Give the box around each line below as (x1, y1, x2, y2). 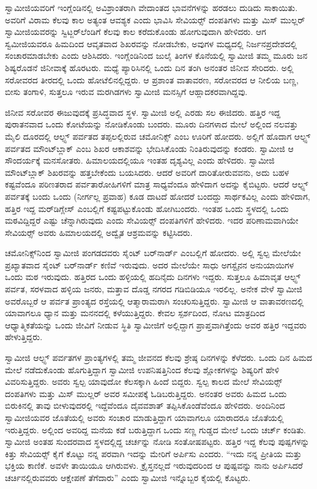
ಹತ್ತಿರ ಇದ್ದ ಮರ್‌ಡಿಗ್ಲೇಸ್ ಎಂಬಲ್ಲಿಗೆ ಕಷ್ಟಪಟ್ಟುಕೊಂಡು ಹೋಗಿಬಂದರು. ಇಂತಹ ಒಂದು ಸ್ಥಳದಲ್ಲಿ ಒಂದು (5, 202, 289, 214)
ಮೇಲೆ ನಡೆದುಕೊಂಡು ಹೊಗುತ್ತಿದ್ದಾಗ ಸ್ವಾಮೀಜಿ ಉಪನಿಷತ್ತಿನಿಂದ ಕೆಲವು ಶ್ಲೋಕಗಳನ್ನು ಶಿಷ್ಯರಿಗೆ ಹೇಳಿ (5, 363, 280, 376)
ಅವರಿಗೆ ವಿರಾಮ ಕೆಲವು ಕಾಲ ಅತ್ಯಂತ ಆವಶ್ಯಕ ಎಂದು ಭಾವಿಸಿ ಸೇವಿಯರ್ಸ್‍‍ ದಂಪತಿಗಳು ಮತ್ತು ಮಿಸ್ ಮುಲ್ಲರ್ (5, 13, 305, 26)
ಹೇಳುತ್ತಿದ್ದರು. (5, 330, 43, 343)
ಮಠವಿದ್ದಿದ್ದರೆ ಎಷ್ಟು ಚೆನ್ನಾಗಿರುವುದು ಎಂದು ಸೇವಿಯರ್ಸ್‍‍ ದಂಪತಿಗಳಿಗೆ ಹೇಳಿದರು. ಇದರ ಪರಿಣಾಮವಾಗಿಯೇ (5, 214, 299, 227)
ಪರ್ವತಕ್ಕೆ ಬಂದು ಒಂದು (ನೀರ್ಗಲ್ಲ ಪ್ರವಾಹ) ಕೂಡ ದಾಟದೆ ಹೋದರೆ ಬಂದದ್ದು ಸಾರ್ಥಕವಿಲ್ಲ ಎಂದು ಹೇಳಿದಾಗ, (5, 189, 310, 202)
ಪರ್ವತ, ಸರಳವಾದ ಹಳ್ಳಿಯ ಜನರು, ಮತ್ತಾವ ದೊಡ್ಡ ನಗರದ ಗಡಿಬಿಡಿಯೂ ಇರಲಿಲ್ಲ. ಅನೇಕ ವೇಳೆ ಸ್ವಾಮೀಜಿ (5, 282, 303, 295)
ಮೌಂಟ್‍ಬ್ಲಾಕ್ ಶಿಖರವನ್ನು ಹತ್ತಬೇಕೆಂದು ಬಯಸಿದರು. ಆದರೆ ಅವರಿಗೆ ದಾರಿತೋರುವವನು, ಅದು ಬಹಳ (5, 165, 289, 178)
